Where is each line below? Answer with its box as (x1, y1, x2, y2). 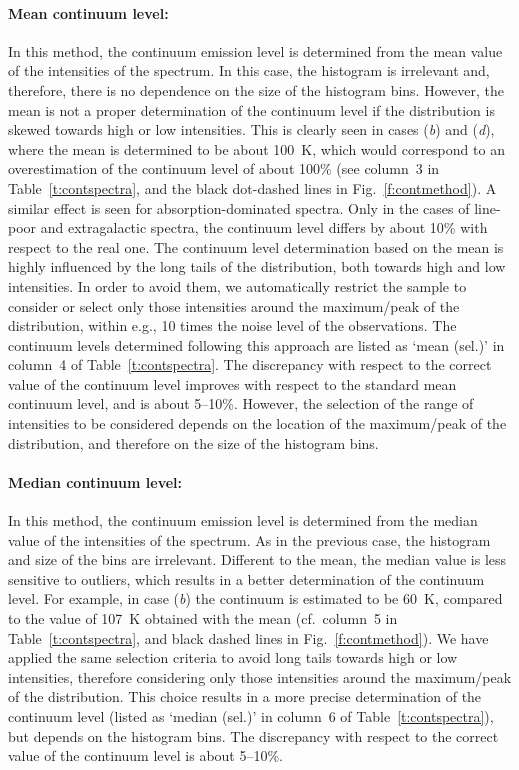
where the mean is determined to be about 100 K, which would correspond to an (8, 138, 505, 159)
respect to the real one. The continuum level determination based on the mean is (8, 236, 504, 257)
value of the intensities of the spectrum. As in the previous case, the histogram (8, 529, 491, 550)
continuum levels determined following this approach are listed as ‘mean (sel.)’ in (8, 334, 505, 355)
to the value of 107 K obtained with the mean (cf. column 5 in (8, 608, 398, 629)
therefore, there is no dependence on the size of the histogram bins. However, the (8, 79, 504, 100)
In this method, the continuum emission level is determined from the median (8, 510, 478, 531)
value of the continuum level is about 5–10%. (8, 745, 284, 766)
